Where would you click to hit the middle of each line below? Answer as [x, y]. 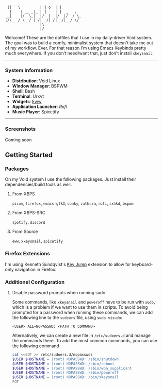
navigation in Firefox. [35, 269]
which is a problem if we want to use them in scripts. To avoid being [80, 307]
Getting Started [29, 155]
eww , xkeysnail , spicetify [37, 241]
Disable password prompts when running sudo [59, 292]
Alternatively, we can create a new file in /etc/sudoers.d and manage [81, 335]
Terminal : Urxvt [28, 96]
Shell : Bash [24, 91]
